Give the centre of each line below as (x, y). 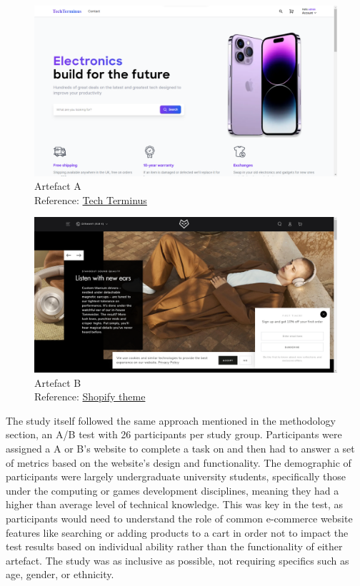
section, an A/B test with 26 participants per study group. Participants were (174, 434)
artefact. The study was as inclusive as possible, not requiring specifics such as (177, 560)
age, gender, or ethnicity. (60, 574)
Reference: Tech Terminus (91, 199)
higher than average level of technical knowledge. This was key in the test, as (175, 504)
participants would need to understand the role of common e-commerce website (179, 519)
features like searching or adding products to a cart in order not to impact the (177, 532)
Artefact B (58, 382)
